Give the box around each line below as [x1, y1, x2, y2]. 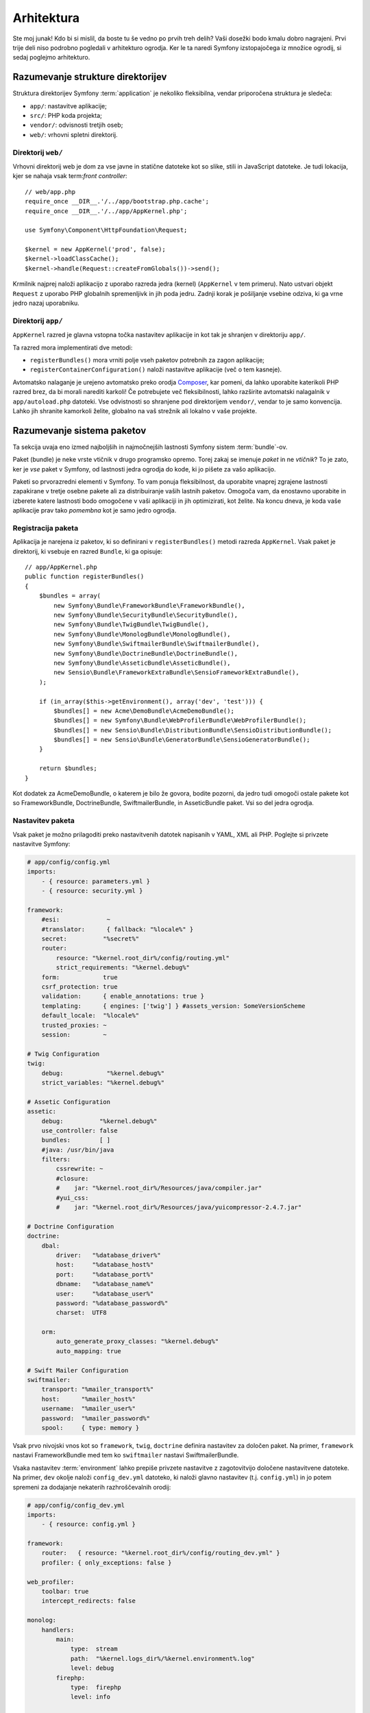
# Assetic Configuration [27, 1098, 111, 1106]
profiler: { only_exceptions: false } [41, 1559, 172, 1566]
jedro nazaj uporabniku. [12, 299, 80, 308]
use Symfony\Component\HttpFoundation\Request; [25, 226, 188, 234]
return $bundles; [38, 765, 97, 772]
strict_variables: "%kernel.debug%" [41, 1079, 164, 1086]
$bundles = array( [38, 592, 101, 600]
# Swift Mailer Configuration [27, 1366, 129, 1374]
